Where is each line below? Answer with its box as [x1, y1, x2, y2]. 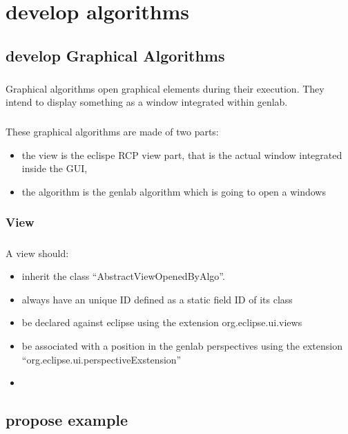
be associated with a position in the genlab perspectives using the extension [21, 339, 342, 353]
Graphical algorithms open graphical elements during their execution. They [6, 81, 325, 95]
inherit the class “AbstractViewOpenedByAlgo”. [21, 269, 225, 283]
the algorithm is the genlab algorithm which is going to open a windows [21, 184, 326, 198]
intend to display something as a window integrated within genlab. [6, 95, 288, 109]
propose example [6, 409, 128, 431]
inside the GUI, [21, 161, 88, 176]
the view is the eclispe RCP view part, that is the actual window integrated [21, 147, 342, 162]
